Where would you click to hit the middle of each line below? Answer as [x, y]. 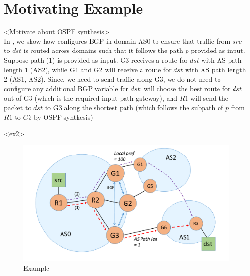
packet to [18, 107]
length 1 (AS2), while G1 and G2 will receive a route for [88, 69]
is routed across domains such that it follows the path [103, 50]
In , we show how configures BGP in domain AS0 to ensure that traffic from [117, 41]
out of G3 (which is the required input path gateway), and [91, 98]
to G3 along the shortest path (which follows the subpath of [134, 107]
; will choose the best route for [185, 88]
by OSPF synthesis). [64, 117]
